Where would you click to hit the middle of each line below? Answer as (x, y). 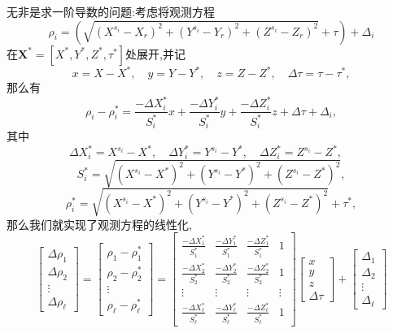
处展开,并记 (155, 53)
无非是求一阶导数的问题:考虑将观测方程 (111, 11)
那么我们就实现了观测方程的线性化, (99, 224)
